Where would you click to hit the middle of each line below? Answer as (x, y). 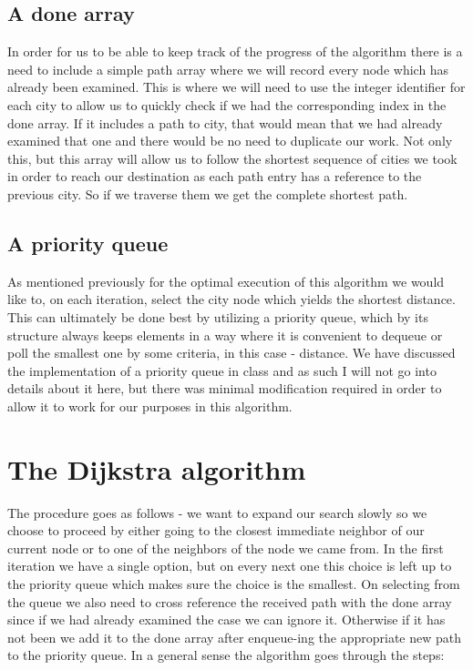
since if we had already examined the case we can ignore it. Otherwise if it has (226, 619)
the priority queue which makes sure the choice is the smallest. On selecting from (234, 584)
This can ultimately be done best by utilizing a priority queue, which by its (218, 316)
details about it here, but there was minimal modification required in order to (225, 388)
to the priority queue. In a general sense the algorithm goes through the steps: (226, 655)
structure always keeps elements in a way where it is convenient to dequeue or (225, 335)
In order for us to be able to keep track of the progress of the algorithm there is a (235, 51)
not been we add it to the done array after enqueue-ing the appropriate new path (234, 637)
